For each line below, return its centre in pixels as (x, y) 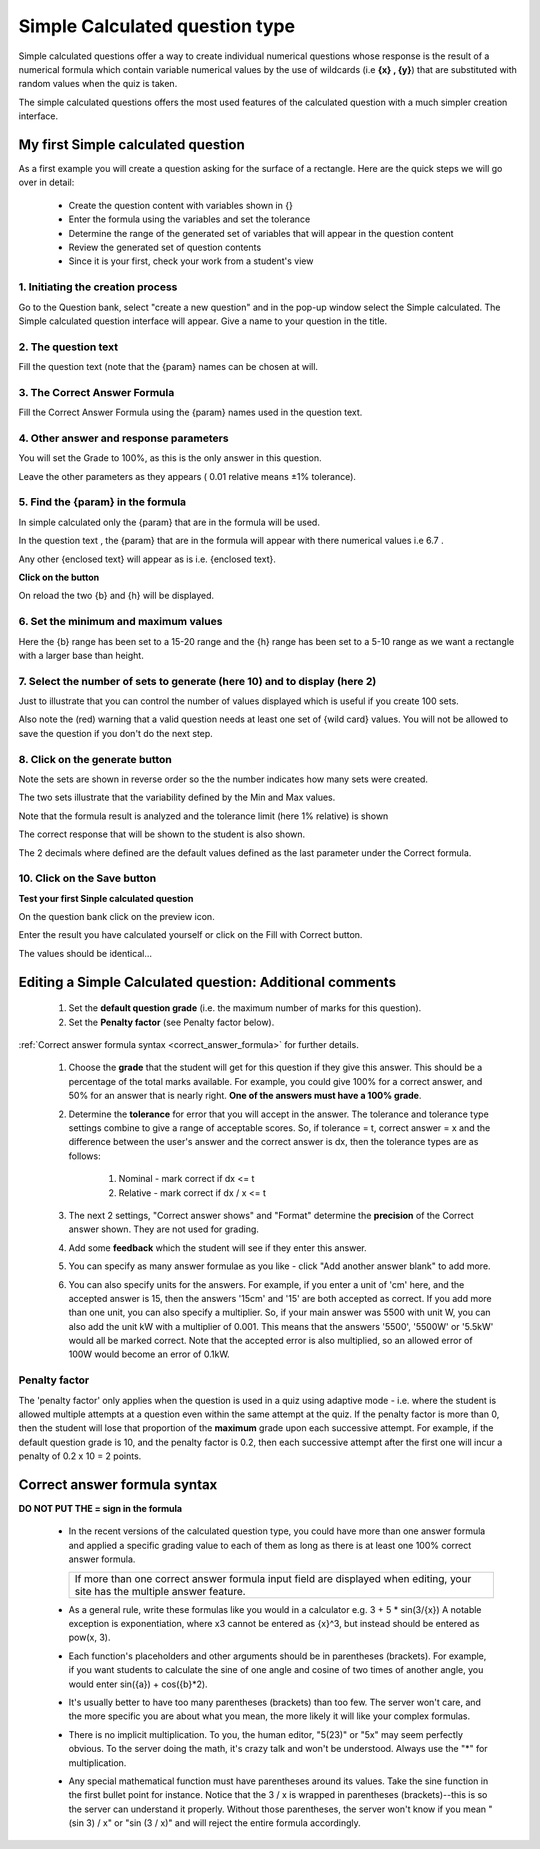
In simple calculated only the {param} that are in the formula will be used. (169, 522)
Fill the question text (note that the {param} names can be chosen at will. (168, 367)
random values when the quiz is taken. (98, 84)
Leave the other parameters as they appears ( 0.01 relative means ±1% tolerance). (187, 476)
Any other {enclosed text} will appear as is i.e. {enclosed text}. (147, 559)
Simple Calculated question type (156, 26)
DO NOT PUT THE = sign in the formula (100, 1509)
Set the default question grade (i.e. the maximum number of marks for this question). (245, 1008)
